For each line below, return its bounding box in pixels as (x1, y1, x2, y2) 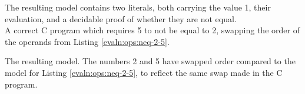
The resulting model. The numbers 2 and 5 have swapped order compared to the (5, 55, 296, 67)
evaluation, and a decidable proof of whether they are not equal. (5, 12, 237, 25)
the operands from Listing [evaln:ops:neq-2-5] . (5, 35, 170, 47)
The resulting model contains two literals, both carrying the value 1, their (5, 1, 271, 13)
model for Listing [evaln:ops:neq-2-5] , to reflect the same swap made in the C (5, 66, 283, 78)
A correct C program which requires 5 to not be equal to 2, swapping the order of (5, 24, 300, 36)
